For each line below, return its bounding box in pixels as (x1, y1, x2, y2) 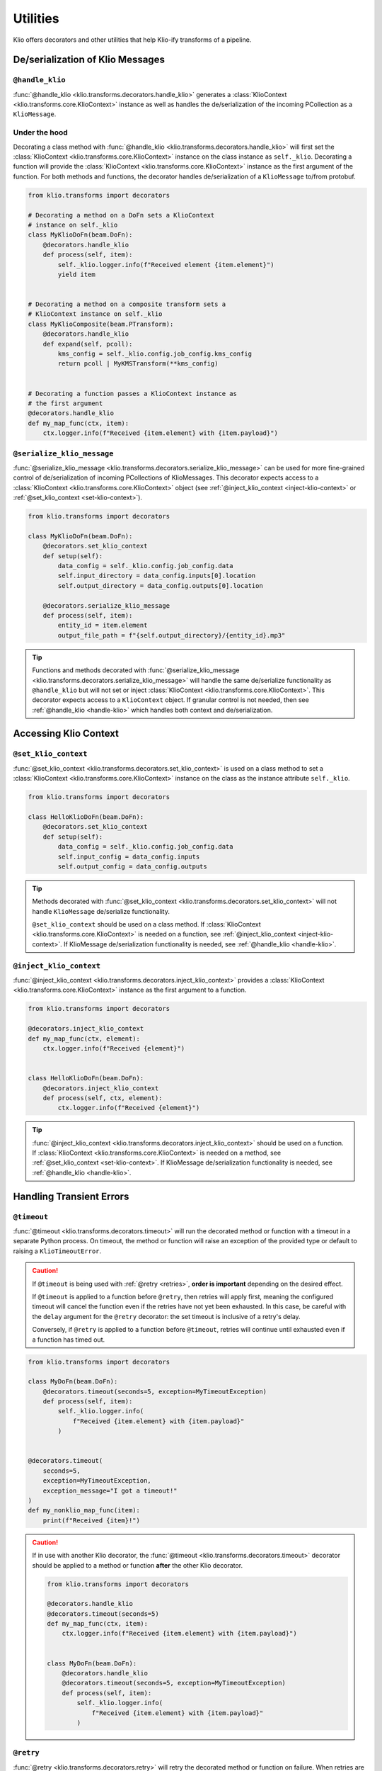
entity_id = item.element (57, 621, 148, 630)
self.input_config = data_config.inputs (57, 852, 200, 861)
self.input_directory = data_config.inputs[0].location (57, 572, 256, 580)
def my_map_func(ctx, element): (28, 1034, 141, 1043)
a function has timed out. (32, 1335, 105, 1344)
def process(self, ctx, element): (42, 1094, 163, 1102)
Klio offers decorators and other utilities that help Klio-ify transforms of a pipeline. (13, 35, 252, 44)
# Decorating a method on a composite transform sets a (28, 300, 226, 308)
